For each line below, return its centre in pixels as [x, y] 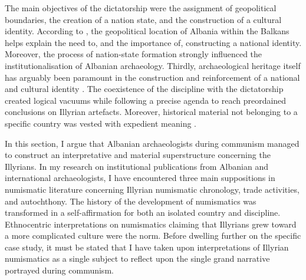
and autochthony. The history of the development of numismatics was [131, 201]
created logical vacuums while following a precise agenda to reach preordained [146, 100]
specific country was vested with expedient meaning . [101, 123]
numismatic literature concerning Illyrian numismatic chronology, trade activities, [152, 189]
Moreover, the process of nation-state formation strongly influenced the [134, 54]
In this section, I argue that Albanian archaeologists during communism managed [152, 143]
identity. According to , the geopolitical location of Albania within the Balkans [147, 31]
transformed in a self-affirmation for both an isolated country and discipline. [143, 213]
